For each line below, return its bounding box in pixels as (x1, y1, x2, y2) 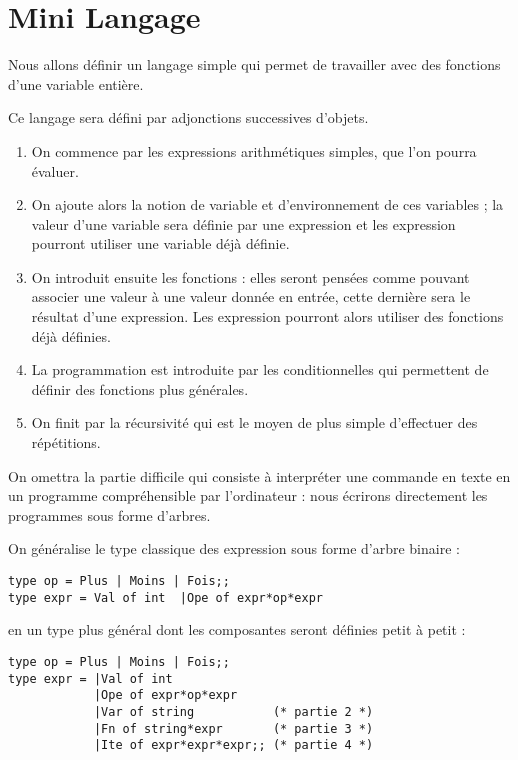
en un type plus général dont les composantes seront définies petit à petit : (8, 619, 466, 640)
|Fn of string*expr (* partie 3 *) (93, 721, 374, 736)
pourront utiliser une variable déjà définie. (31, 233, 290, 254)
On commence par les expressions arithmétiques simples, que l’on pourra (31, 140, 477, 161)
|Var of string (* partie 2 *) (93, 704, 374, 719)
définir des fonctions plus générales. (31, 378, 249, 399)
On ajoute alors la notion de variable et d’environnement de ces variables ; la (31, 194, 504, 215)
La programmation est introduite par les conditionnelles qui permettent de (31, 359, 489, 380)
